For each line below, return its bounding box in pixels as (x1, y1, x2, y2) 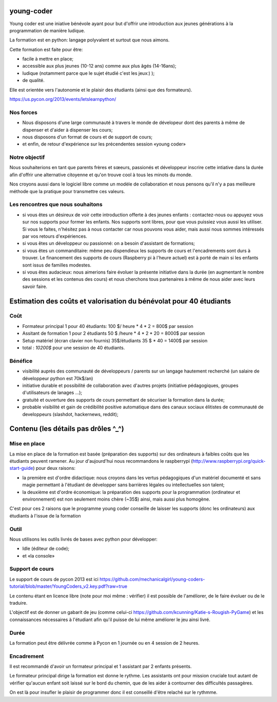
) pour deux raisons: (32, 465, 76, 471)
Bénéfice (9, 357, 33, 364)
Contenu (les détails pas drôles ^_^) (9, 424, 124, 433)
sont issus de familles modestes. (22, 262, 92, 268)
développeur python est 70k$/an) (22, 375, 93, 381)
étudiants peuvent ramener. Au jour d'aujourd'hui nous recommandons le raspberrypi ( (9, 458, 193, 464)
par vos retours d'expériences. (22, 233, 87, 239)
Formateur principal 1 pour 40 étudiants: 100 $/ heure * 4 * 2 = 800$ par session (22, 323, 193, 329)
